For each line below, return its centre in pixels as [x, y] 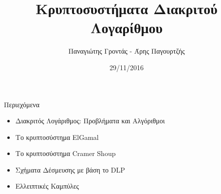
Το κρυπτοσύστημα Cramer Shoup [65, 153]
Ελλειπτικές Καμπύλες [47, 186]
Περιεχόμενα [22, 104]
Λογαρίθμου [127, 28]
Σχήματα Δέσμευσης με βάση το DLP [70, 169]
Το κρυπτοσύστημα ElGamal [57, 137]
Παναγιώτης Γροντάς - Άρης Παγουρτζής [127, 51]
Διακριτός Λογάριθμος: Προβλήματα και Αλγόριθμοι [90, 121]
